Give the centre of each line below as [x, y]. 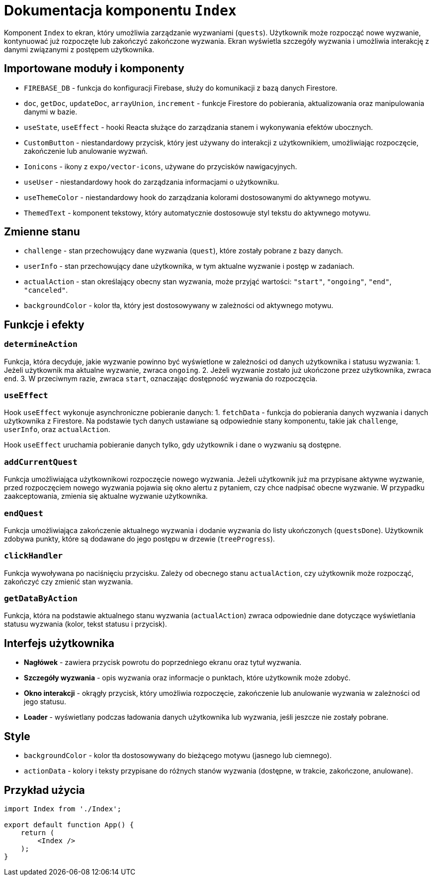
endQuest [24, 513]
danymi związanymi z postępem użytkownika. [79, 49]
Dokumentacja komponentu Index [120, 10]
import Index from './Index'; [63, 809]
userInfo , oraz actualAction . [57, 430]
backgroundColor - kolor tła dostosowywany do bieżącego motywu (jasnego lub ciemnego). [178, 756]
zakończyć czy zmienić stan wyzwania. [69, 581]
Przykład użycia [44, 790]
